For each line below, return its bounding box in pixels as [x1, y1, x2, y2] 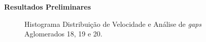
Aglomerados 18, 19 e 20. [24, 28, 102, 39]
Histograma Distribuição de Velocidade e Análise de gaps [24, 18, 201, 29]
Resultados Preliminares [4, 2, 91, 12]
